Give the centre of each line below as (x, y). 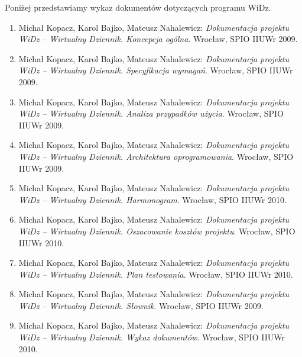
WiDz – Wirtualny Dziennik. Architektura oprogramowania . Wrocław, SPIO (156, 156)
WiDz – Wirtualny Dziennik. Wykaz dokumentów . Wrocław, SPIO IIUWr (152, 337)
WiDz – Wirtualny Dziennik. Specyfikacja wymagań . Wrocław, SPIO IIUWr (156, 70)
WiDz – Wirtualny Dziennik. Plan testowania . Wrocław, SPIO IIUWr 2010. (156, 274)
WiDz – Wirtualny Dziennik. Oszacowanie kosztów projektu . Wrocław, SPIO (157, 231)
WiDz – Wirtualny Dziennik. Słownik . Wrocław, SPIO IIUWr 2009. (141, 305)
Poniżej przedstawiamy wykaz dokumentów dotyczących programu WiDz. (138, 7)
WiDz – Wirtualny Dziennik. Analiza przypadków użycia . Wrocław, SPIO (151, 113)
